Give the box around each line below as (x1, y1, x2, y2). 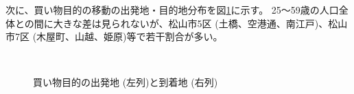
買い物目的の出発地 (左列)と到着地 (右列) (33, 75, 218, 89)
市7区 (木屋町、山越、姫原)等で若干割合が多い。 (5, 29, 223, 44)
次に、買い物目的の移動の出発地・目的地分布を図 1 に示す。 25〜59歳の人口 (5, 3, 339, 16)
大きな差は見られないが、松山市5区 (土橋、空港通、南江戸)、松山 (53, 16, 348, 30)
